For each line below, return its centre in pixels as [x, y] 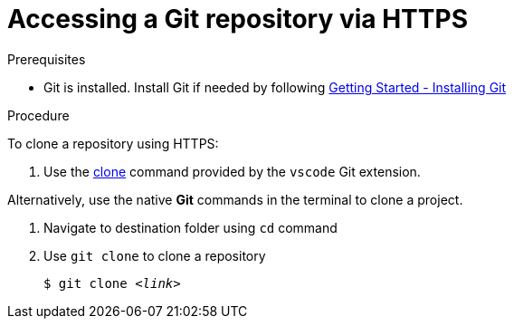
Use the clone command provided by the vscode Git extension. [232, 171]
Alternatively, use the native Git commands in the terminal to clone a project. [235, 199]
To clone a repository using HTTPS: [113, 143]
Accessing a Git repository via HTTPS [238, 19]
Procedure [38, 115]
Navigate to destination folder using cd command [190, 227]
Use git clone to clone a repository [155, 255]
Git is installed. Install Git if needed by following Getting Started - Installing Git [275, 87]
